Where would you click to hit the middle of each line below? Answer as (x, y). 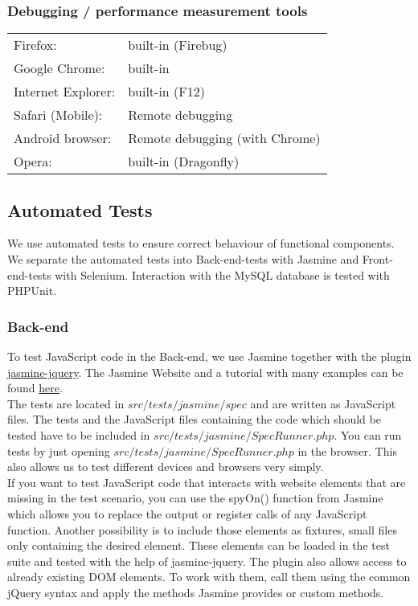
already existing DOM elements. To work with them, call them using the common (209, 577)
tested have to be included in (79, 434)
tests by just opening (59, 450)
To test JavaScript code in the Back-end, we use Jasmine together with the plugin (209, 356)
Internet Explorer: (65, 92)
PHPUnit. (32, 291)
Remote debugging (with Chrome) (224, 138)
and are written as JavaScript (323, 403)
